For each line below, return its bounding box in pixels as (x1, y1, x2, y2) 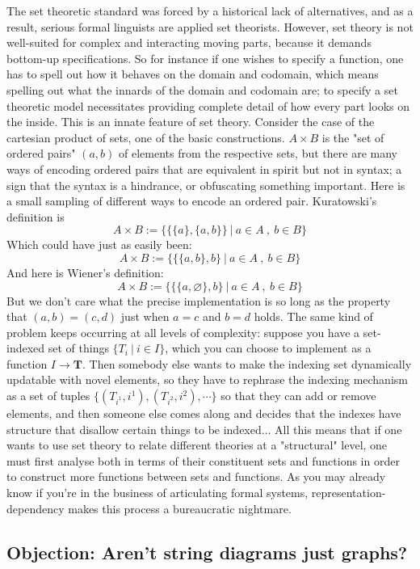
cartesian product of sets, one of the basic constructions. (6, 129, 285, 145)
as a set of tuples (6, 387, 90, 404)
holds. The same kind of (254, 308, 373, 325)
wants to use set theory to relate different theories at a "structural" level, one (6, 436, 388, 453)
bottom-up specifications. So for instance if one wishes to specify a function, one (6, 49, 404, 66)
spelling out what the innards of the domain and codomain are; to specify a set (6, 81, 398, 98)
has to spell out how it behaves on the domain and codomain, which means (6, 65, 379, 82)
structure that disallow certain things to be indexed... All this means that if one (6, 420, 402, 437)
